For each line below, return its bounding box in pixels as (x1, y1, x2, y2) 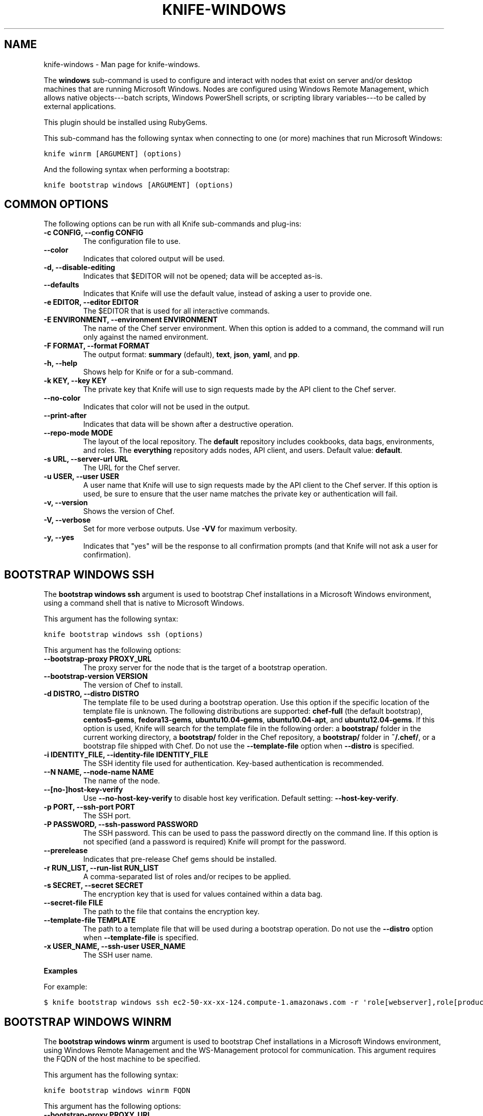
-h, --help (43, 359, 77, 368)
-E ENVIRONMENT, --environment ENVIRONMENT (43, 315, 218, 324)
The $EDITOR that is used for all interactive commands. (83, 306, 270, 316)
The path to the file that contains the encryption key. (83, 907, 260, 916)
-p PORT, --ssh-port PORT (43, 802, 135, 812)
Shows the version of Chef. (83, 507, 174, 516)
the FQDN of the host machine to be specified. (43, 1055, 201, 1064)
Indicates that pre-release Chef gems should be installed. (83, 855, 277, 864)
